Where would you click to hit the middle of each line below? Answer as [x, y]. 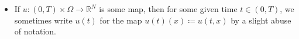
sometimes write [43, 20]
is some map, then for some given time [168, 9]
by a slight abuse [261, 20]
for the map [121, 20]
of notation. [35, 31]
